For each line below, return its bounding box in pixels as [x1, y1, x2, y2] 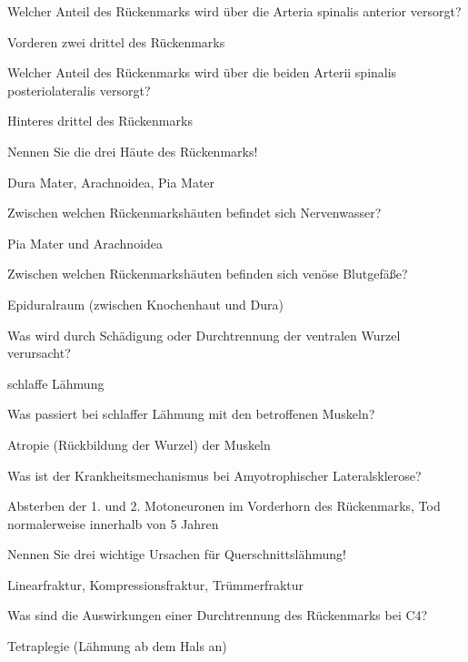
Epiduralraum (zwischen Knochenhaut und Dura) [7, 294, 284, 313]
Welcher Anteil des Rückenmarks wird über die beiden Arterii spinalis [7, 63, 397, 82]
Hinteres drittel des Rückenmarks [7, 111, 193, 130]
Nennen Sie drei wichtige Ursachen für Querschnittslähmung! [7, 545, 346, 564]
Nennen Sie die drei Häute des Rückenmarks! [7, 141, 258, 160]
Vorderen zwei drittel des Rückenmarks [7, 32, 225, 51]
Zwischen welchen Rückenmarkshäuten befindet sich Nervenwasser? [7, 203, 382, 222]
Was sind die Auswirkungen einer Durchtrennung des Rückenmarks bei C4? [7, 606, 428, 625]
